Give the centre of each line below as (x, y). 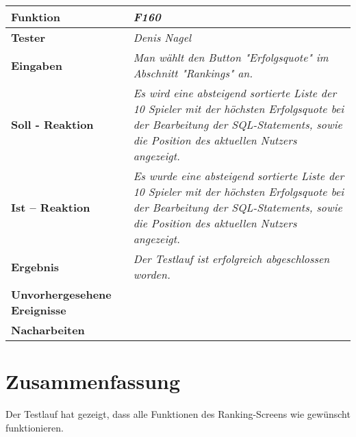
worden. (152, 274)
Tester (28, 37)
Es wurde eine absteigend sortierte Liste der (239, 176)
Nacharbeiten (48, 330)
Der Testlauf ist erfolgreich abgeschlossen (231, 259)
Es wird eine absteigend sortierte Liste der (235, 93)
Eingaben (37, 65)
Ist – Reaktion (51, 207)
